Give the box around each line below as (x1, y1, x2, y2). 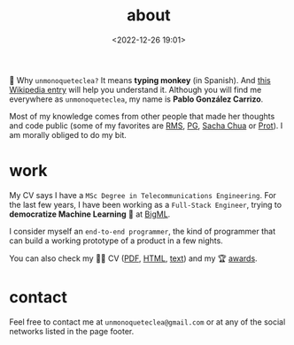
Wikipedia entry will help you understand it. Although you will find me (9, 84, 262, 95)
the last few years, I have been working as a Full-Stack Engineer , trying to (9, 199, 282, 210)
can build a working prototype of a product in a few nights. (9, 235, 223, 246)
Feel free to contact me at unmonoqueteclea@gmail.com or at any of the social (9, 316, 286, 327)
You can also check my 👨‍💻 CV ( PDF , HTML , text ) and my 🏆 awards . (9, 253, 259, 264)
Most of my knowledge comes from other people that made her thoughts (9, 111, 275, 121)
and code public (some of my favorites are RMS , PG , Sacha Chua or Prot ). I (9, 120, 283, 131)
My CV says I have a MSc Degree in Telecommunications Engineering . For (9, 189, 277, 200)
